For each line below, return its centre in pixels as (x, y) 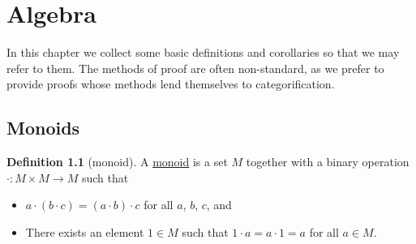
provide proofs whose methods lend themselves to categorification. (171, 84)
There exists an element (85, 231)
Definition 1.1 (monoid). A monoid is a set (117, 162)
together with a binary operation (328, 162)
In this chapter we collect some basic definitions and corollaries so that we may (203, 52)
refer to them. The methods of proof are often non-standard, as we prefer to (195, 68)
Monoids (43, 128)
